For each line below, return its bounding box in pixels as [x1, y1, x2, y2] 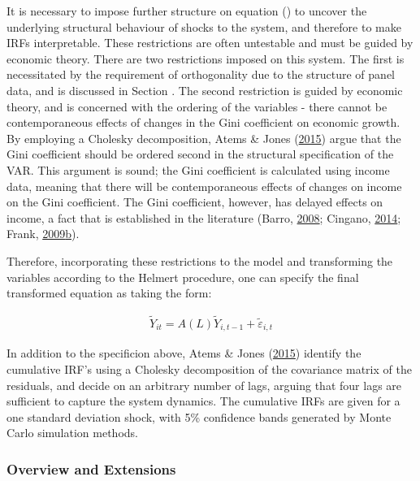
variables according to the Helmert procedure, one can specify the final [6, 268, 359, 285]
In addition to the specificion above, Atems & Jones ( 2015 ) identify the [6, 344, 362, 362]
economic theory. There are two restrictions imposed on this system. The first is [6, 50, 405, 67]
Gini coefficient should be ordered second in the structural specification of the [6, 145, 394, 162]
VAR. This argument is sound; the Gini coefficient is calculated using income [6, 161, 390, 178]
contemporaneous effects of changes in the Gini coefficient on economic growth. [6, 114, 401, 131]
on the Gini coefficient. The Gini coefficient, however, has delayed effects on [6, 193, 383, 210]
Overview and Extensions [6, 458, 176, 479]
